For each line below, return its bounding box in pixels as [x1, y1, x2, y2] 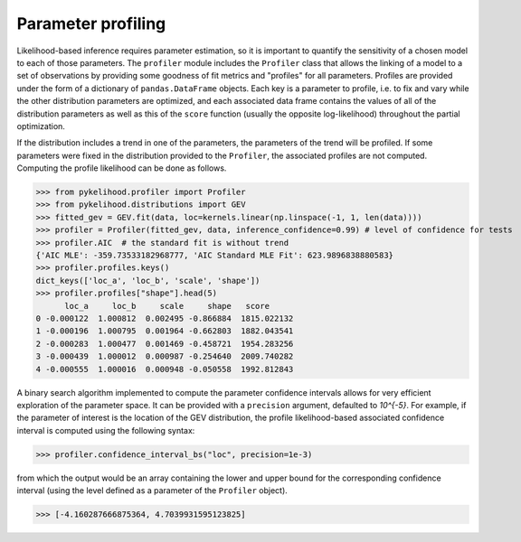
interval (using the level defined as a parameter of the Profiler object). [16, 485, 289, 496]
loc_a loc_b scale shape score [64, 301, 270, 311]
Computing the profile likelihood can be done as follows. [16, 163, 227, 173]
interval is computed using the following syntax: [16, 425, 195, 435]
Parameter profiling [16, 14, 166, 33]
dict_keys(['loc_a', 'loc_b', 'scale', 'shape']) [35, 276, 260, 285]
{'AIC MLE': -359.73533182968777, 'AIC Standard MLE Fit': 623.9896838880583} [35, 250, 393, 260]
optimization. [16, 120, 65, 131]
